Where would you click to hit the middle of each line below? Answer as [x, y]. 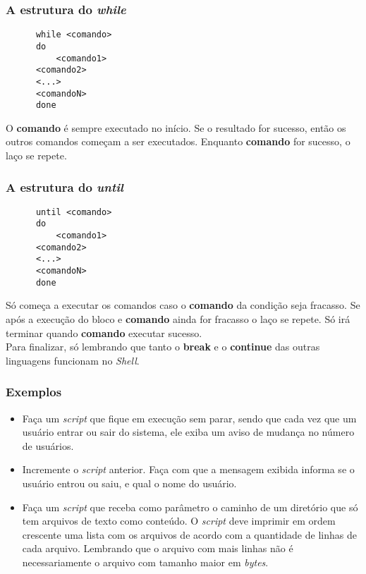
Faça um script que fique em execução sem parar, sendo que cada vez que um [189, 418]
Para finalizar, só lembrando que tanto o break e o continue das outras [163, 347]
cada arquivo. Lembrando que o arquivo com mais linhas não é [158, 548]
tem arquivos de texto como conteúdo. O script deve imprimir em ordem [179, 521]
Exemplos [34, 392]
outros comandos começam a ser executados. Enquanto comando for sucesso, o [178, 141]
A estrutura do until [65, 187]
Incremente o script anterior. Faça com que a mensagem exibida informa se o [188, 469]
